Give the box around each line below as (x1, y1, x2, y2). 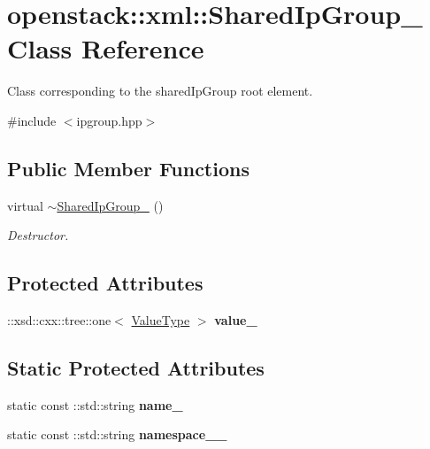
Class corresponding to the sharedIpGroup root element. (7, 81, 313, 100)
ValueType (131, 311, 190, 329)
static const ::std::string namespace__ (7, 425, 227, 444)
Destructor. (7, 226, 69, 244)
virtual (7, 196, 43, 214)
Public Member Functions (7, 154, 250, 182)
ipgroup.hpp (76, 111, 142, 129)
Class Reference (7, 30, 204, 66)
